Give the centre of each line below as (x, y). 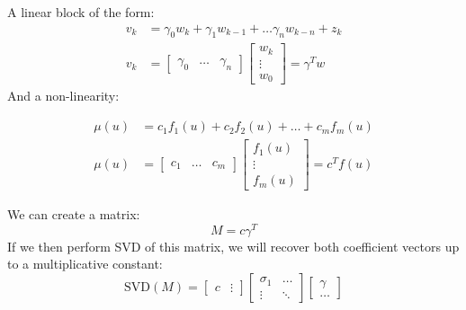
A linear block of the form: (81, 12)
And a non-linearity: (63, 96)
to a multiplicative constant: (85, 264)
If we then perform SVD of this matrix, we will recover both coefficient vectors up (233, 246)
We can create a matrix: (74, 214)
